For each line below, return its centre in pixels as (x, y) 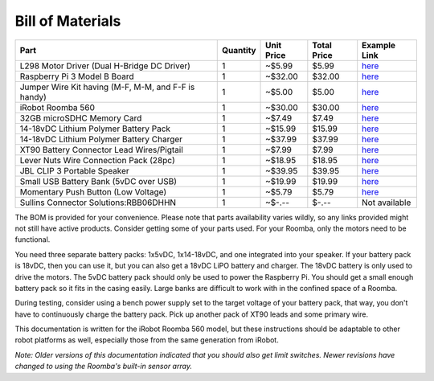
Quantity (239, 50)
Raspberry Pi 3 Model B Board (77, 76)
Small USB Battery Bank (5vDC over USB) (98, 181)
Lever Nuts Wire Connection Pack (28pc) (98, 160)
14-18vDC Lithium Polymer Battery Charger (101, 139)
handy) (33, 96)
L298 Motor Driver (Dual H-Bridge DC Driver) (105, 66)
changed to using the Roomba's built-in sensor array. (104, 367)
